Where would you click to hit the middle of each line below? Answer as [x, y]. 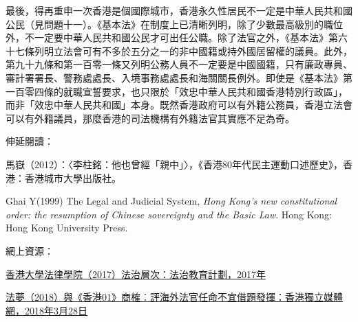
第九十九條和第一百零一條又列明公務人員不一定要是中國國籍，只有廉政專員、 [179, 64]
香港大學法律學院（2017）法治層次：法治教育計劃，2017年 [136, 274]
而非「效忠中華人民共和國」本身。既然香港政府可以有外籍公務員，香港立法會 [179, 105]
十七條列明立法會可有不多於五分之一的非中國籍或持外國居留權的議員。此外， [179, 50]
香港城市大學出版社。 [73, 177]
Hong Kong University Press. [67, 228]
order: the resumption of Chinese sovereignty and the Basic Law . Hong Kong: [169, 214]
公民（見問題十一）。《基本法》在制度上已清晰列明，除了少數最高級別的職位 [174, 24]
